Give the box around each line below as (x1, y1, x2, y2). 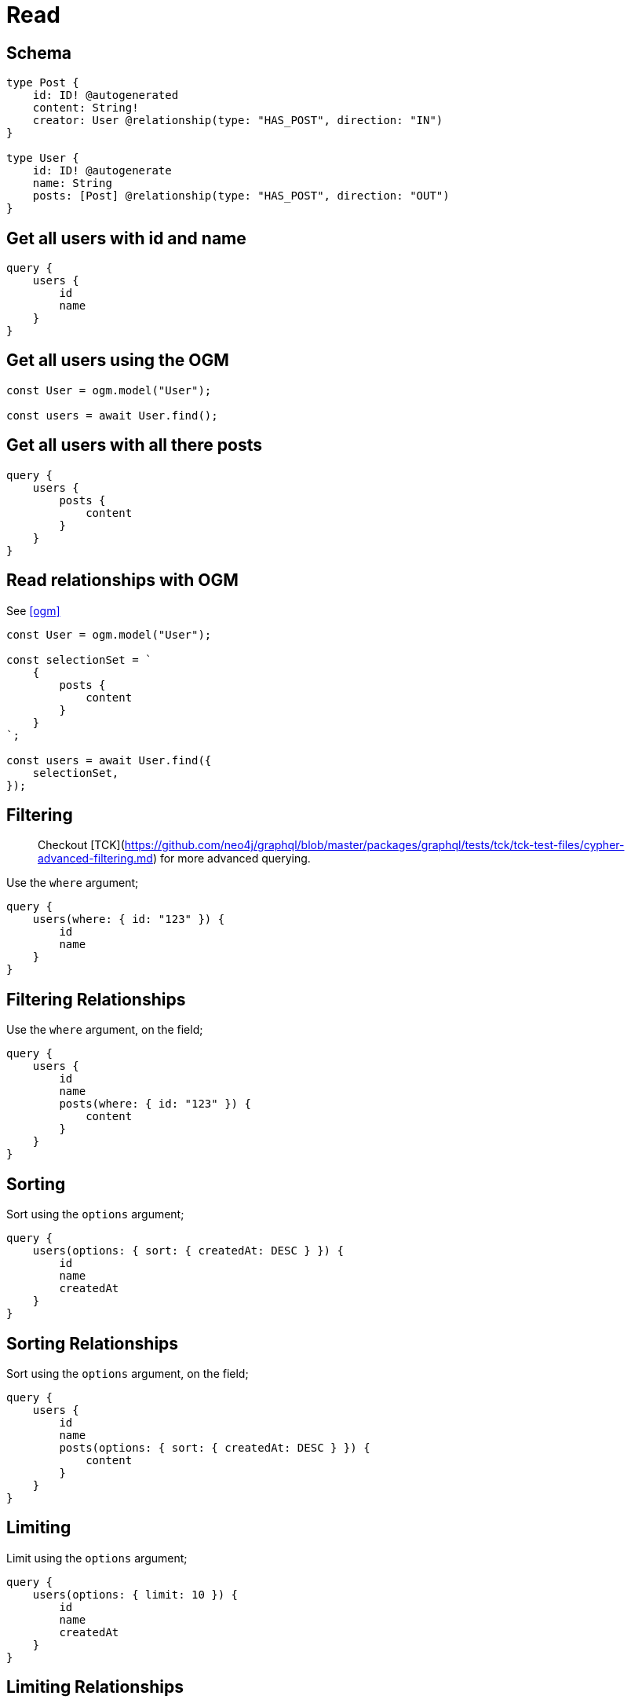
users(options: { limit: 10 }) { (32, 1588, 239, 1601)
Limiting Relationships (6, 1677, 184, 1698)
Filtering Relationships (6, 989, 186, 1009)
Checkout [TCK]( (38, 838, 125, 852)
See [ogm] (6, 603, 60, 617)
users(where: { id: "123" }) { (32, 913, 225, 926)
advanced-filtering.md (38, 851, 153, 866)
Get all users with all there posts (6, 435, 263, 456)
